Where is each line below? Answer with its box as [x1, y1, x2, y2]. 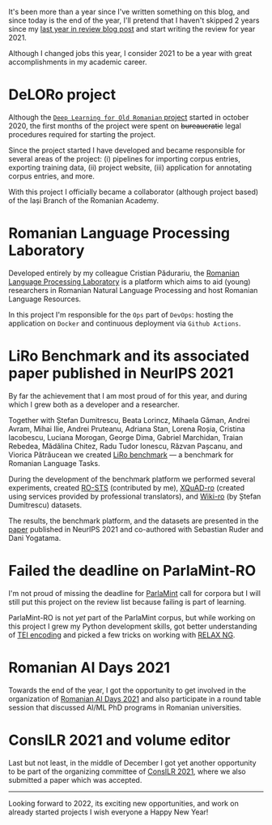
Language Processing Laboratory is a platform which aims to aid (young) [8, 276, 251, 287]
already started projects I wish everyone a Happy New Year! [8, 807, 209, 817]
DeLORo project [8, 85, 116, 104]
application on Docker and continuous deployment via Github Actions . [8, 318, 241, 328]
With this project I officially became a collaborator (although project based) [8, 187, 259, 197]
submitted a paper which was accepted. [8, 775, 142, 784]
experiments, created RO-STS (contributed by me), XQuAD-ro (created [8, 482, 245, 492]
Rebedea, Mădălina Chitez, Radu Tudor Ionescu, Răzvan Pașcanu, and [8, 441, 243, 451]
